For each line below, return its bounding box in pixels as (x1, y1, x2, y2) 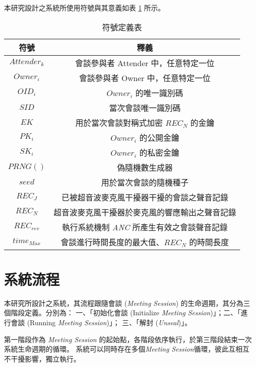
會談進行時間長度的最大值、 (61, 236, 164, 248)
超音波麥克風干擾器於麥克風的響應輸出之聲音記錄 (53, 206, 236, 218)
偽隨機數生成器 (117, 161, 173, 173)
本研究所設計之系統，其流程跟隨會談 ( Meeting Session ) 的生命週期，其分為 (4, 297, 244, 308)
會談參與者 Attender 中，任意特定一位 (75, 57, 215, 69)
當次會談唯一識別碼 (109, 101, 181, 113)
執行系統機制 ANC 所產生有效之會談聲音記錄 (62, 221, 228, 233)
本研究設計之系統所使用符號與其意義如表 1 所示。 (4, 2, 165, 12)
